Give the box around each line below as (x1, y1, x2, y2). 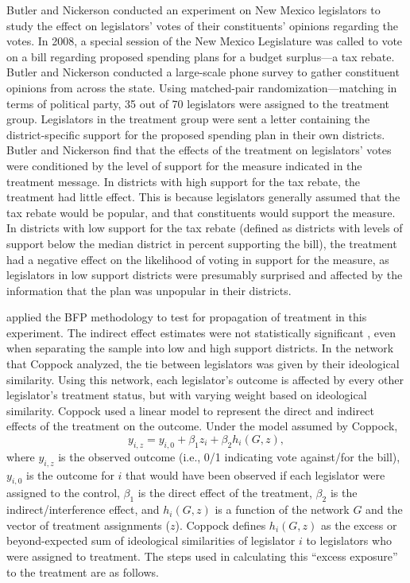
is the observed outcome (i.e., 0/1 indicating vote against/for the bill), (58, 448, 400, 464)
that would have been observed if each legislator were (126, 466, 385, 483)
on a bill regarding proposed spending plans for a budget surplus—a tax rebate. (6, 48, 395, 64)
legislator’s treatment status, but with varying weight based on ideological (6, 387, 367, 403)
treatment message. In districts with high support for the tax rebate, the (6, 173, 361, 189)
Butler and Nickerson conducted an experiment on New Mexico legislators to (6, 2, 381, 17)
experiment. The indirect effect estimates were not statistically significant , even (6, 324, 396, 340)
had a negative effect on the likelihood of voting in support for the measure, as (6, 251, 389, 267)
